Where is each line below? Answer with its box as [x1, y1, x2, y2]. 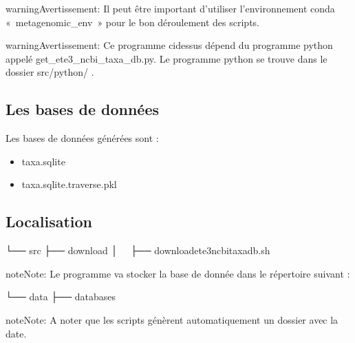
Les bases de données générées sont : [6, 131, 159, 145]
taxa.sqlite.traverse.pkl [21, 177, 117, 191]
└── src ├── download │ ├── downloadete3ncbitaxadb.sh [6, 243, 270, 258]
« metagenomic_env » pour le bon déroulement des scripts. [6, 14, 260, 29]
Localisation [6, 211, 92, 232]
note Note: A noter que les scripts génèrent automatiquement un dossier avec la [6, 312, 338, 326]
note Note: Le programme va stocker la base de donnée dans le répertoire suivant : [6, 266, 350, 280]
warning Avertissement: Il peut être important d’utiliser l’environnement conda [6, 1, 335, 15]
